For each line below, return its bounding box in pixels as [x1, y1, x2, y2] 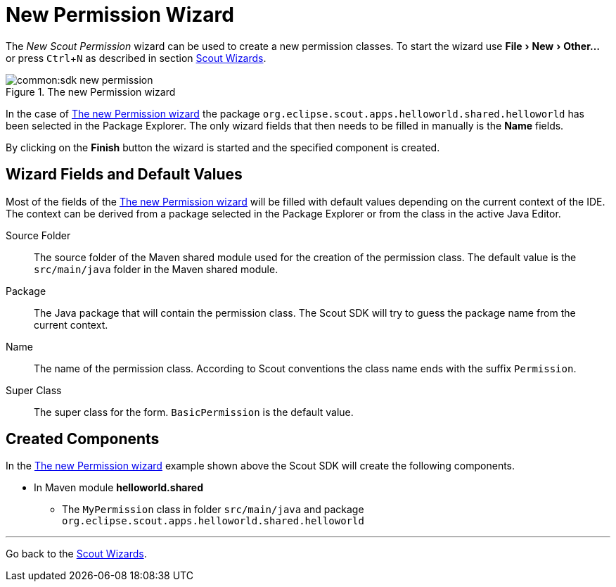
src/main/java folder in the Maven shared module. [34, 263, 278, 275]
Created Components [6, 430, 160, 448]
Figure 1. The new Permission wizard [6, 85, 176, 98]
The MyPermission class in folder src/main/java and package [62, 503, 364, 516]
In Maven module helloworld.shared [34, 481, 204, 494]
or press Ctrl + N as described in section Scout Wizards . [6, 51, 267, 64]
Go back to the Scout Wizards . [6, 548, 147, 560]
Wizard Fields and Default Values [6, 165, 243, 184]
